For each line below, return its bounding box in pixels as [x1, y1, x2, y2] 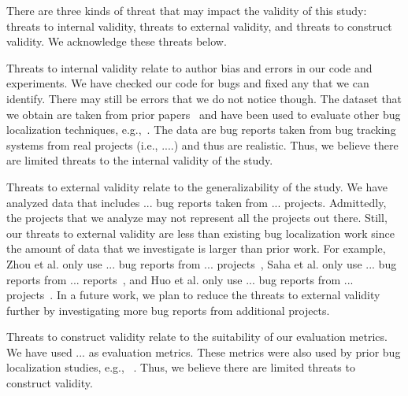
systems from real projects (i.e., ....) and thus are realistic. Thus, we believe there [6, 136, 399, 153]
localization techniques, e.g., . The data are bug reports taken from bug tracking [6, 121, 396, 138]
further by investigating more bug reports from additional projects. [6, 302, 330, 318]
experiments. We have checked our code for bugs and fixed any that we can [6, 75, 369, 91]
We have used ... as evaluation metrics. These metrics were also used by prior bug [6, 343, 401, 360]
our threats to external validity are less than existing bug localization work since [6, 224, 395, 241]
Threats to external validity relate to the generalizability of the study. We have [6, 178, 388, 194]
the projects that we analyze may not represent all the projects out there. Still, [6, 209, 388, 226]
